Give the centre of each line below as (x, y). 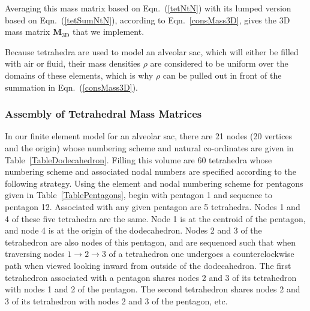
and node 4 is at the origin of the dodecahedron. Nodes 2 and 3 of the (133, 230)
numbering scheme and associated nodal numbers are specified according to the (151, 171)
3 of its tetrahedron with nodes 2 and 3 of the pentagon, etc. (116, 300)
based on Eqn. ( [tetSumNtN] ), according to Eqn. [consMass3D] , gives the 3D (148, 20)
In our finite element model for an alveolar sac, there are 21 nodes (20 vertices (149, 136)
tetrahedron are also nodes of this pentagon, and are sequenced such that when (151, 242)
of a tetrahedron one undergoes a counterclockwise (201, 254)
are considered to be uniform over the (219, 63)
